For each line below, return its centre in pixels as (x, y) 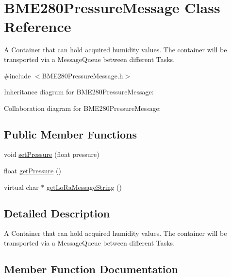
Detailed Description (57, 213)
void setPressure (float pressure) (52, 154)
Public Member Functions (70, 134)
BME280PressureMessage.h (82, 75)
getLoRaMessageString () (84, 187)
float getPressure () (33, 171)
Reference (38, 26)
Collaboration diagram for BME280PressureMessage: (82, 108)
